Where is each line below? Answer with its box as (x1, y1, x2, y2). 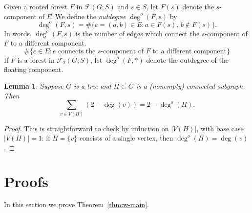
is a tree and (74, 81, 111, 91)
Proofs (4, 171, 48, 191)
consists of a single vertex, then (79, 133, 173, 143)
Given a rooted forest (4, 1, 68, 11)
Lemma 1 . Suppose (4, 81, 64, 91)
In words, (4, 28, 32, 38)
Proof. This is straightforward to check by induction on (4, 123, 169, 133)
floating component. (4, 64, 63, 74)
